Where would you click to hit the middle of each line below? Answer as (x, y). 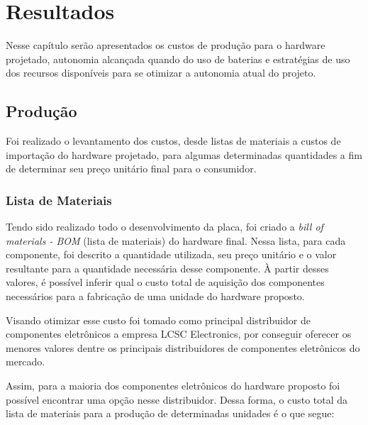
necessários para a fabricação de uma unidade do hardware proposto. (155, 296)
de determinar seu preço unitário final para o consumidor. (131, 169)
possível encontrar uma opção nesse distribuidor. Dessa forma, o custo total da (177, 399)
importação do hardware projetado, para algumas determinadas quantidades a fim (184, 154)
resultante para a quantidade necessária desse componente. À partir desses (167, 268)
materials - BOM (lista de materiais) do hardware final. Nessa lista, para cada (176, 240)
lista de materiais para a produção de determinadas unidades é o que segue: (170, 413)
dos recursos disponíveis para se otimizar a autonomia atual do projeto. (161, 73)
